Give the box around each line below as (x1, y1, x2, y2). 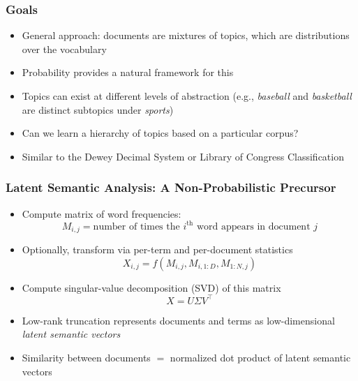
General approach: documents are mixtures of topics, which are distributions (22, 28, 350, 43)
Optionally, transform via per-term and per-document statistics (22, 242, 293, 257)
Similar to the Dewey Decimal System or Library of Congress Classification (22, 149, 344, 163)
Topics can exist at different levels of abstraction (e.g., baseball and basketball (22, 89, 352, 103)
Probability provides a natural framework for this (22, 65, 234, 80)
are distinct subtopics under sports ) (22, 102, 174, 117)
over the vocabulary (22, 41, 107, 56)
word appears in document (196, 221, 311, 232)
